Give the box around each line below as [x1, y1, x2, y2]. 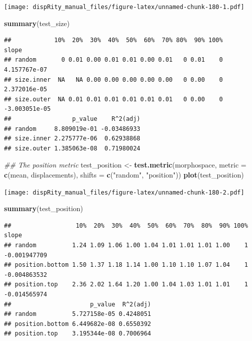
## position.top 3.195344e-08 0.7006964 [4, 330, 151, 337]
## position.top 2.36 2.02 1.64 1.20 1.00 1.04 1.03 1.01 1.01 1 [4, 281, 248, 288]
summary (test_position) [4, 203, 83, 214]
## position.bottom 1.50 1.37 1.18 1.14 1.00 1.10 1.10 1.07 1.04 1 [4, 261, 248, 269]
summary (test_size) [4, 18, 70, 28]
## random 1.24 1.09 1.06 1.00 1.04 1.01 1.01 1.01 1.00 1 [4, 242, 248, 249]
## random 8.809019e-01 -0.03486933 [4, 125, 141, 132]
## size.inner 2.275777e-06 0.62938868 [4, 135, 141, 142]
